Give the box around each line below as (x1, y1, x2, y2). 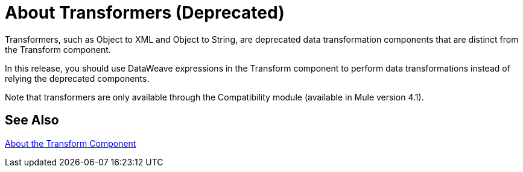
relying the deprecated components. (5, 73, 150, 84)
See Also (5, 112, 59, 128)
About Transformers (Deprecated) (5, 2, 285, 23)
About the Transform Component (5, 138, 136, 149)
